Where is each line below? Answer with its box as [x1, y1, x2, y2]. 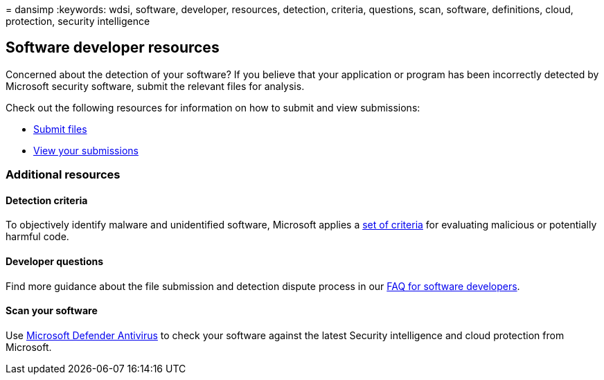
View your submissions [33, 144, 139, 156]
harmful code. [6, 230, 69, 243]
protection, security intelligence [6, 15, 150, 27]
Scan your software [6, 305, 98, 317]
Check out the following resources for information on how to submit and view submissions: [6, 101, 420, 114]
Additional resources [6, 168, 121, 182]
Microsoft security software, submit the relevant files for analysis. [6, 80, 305, 92]
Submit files [33, 123, 87, 135]
